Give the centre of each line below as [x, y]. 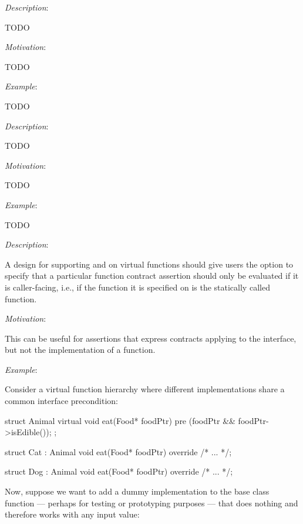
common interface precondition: [61, 401]
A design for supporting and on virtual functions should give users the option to [149, 264]
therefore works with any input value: [72, 514]
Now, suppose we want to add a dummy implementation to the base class [137, 491]
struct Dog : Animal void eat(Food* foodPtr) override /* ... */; [119, 471]
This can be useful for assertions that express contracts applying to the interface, [151, 338]
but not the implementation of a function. [80, 350]
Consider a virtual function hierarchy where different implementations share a [145, 389]
